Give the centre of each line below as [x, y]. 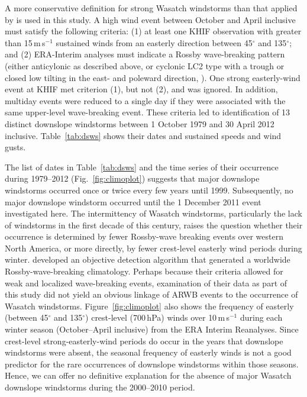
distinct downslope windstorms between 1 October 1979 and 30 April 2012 [140, 123]
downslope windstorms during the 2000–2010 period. [100, 387]
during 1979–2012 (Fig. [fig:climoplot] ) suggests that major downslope [132, 178]
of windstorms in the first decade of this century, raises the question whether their [154, 225]
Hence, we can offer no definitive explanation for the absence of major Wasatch [148, 375]
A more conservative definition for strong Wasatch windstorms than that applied [151, 8]
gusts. [15, 147]
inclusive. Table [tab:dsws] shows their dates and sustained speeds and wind [143, 135]
